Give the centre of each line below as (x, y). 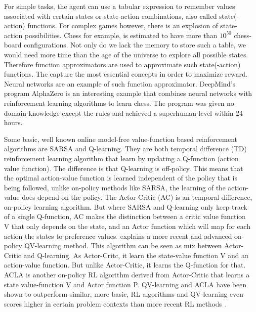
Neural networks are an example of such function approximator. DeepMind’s (120, 83)
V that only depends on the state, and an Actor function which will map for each (127, 226)
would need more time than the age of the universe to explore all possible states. (126, 54)
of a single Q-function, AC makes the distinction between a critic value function (125, 216)
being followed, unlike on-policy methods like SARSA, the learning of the (115, 187)
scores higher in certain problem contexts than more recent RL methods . (115, 303)
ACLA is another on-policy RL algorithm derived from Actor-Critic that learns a (127, 275)
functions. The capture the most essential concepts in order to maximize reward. (126, 74)
